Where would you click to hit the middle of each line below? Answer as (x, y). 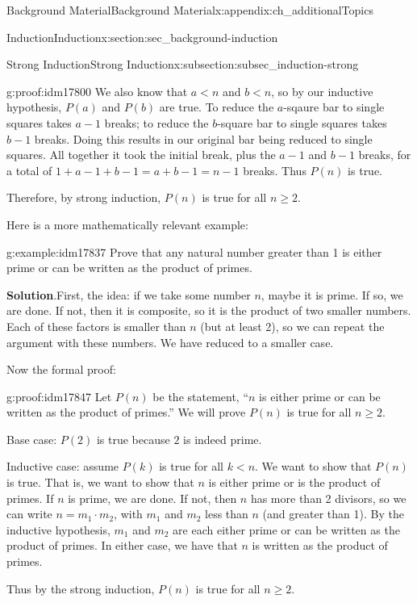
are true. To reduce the (217, 107)
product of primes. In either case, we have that (122, 545)
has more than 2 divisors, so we (328, 498)
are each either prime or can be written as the (286, 529)
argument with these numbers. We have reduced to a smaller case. (170, 342)
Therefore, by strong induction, (84, 197)
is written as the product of (320, 545)
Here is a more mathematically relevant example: (127, 224)
